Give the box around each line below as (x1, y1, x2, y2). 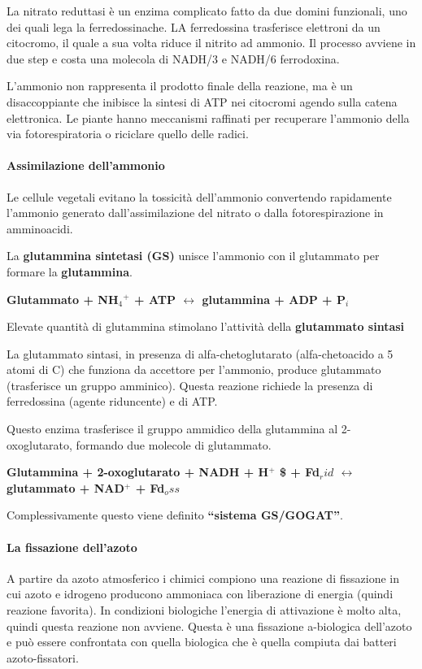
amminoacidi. (7, 219, 73, 237)
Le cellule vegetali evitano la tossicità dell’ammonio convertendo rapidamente (7, 188, 392, 205)
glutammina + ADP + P (202, 290, 346, 307)
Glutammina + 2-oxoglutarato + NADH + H (7, 463, 269, 480)
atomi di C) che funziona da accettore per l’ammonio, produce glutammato (7, 361, 381, 378)
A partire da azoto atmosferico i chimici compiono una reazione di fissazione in (7, 569, 399, 586)
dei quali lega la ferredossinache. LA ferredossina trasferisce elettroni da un (7, 18, 381, 35)
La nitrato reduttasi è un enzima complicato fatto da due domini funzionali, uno (7, 2, 407, 19)
